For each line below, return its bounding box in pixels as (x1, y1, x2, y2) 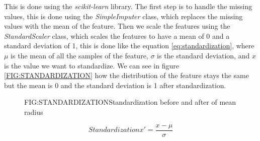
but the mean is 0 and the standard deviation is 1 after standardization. (4, 80, 226, 90)
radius (24, 106, 43, 117)
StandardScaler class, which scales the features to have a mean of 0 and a (4, 30, 230, 41)
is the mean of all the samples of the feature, (11, 50, 148, 60)
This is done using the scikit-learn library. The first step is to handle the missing (4, 1, 252, 11)
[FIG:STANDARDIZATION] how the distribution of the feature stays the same (4, 70, 249, 81)
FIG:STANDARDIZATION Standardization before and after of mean (24, 97, 236, 107)
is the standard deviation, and (157, 50, 250, 60)
